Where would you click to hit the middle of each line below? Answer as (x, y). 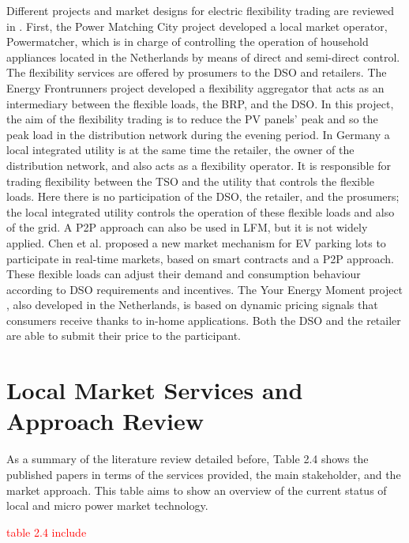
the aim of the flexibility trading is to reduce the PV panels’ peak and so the (192, 119)
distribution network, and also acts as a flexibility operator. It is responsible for (199, 165)
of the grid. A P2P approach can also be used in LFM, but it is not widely (187, 227)
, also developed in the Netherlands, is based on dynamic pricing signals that (192, 305)
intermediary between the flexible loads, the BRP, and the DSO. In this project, (200, 103)
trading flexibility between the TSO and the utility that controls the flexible (191, 181)
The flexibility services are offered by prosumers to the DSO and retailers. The (197, 72)
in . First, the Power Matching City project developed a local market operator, (197, 26)
